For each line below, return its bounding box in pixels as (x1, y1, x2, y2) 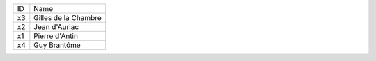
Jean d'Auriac (33, 22, 79, 31)
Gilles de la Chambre (33, 13, 102, 22)
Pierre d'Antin (33, 31, 78, 41)
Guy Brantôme (33, 40, 81, 50)
